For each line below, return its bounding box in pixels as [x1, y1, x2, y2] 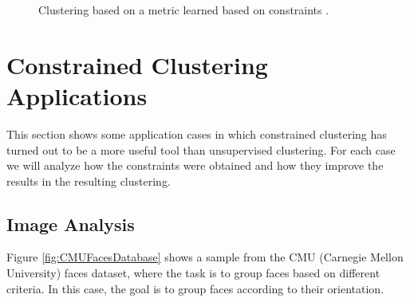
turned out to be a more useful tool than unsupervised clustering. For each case [6, 141, 396, 158]
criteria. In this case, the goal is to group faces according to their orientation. [6, 280, 384, 296]
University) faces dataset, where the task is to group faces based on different [6, 265, 380, 281]
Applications [6, 79, 148, 112]
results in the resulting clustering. [6, 172, 171, 189]
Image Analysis [6, 211, 135, 236]
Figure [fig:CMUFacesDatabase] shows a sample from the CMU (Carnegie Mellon [6, 249, 404, 265]
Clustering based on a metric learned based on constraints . [38, 2, 329, 18]
